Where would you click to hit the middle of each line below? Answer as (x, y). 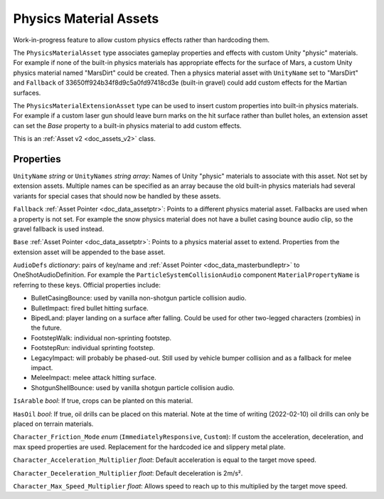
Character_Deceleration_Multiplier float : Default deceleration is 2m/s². (128, 473)
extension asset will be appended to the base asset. (89, 252)
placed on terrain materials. (53, 424)
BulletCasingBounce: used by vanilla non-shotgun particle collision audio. (139, 298)
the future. (46, 328)
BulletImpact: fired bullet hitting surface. (90, 308)
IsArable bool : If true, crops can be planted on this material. (103, 401)
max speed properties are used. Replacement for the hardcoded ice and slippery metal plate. (149, 447)
